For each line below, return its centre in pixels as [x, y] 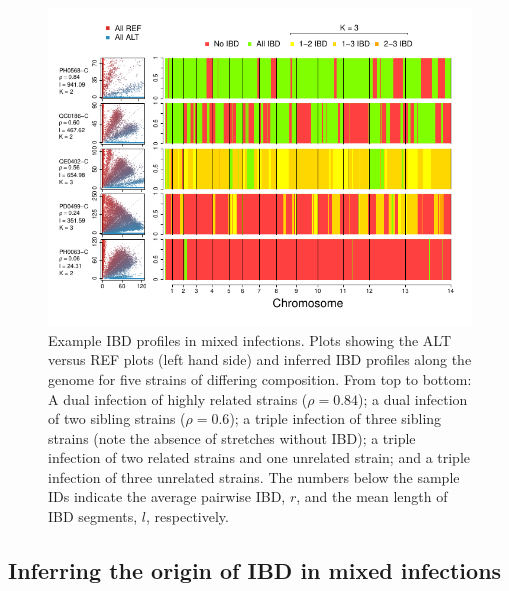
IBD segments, [93, 516]
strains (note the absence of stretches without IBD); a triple [232, 437]
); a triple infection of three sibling [335, 418]
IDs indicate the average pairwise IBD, [167, 496]
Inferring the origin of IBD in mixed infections [255, 570]
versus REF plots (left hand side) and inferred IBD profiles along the [260, 359]
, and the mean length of [372, 496]
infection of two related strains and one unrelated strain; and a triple [259, 457]
